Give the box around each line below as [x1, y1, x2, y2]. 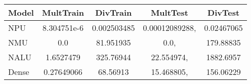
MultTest [150, 7, 188, 18]
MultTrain [41, 7, 85, 18]
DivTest [207, 7, 240, 18]
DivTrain [95, 7, 132, 18]
